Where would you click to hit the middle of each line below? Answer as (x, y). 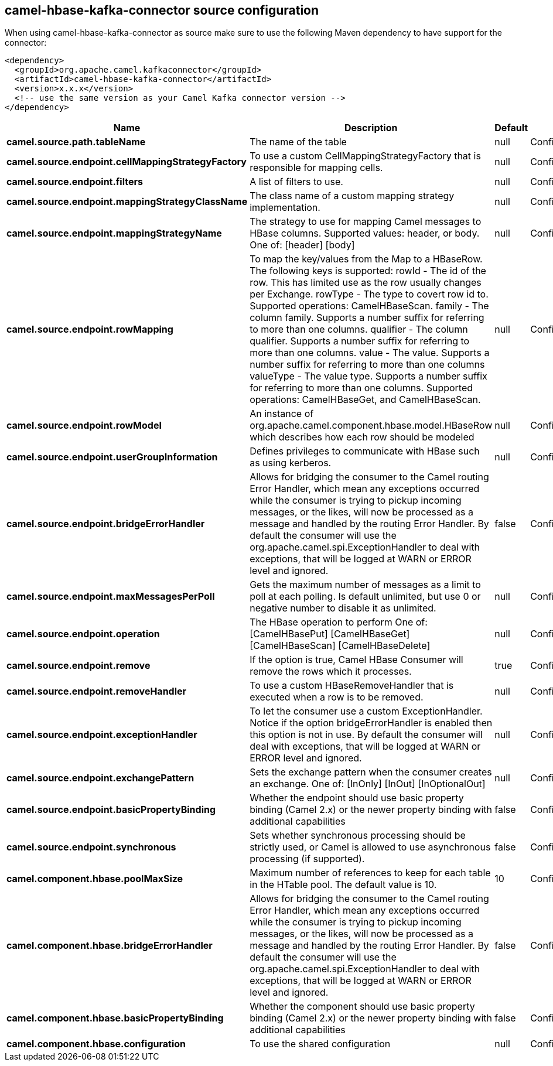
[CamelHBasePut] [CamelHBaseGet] (330, 634)
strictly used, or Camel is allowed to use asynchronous (370, 847)
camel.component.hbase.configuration (96, 1044)
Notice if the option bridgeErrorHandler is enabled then (371, 723)
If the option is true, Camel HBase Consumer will (356, 660)
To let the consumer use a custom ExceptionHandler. (366, 711)
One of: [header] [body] (302, 245)
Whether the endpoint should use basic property (357, 798)
